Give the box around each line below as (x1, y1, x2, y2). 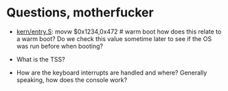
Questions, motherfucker (6, 5, 154, 21)
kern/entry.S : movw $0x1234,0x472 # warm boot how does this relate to (16, 27, 222, 36)
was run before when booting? (16, 42, 104, 50)
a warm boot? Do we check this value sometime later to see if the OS (16, 34, 212, 42)
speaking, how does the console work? (16, 75, 128, 83)
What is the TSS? (16, 55, 66, 63)
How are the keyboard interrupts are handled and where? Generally (16, 68, 207, 77)
